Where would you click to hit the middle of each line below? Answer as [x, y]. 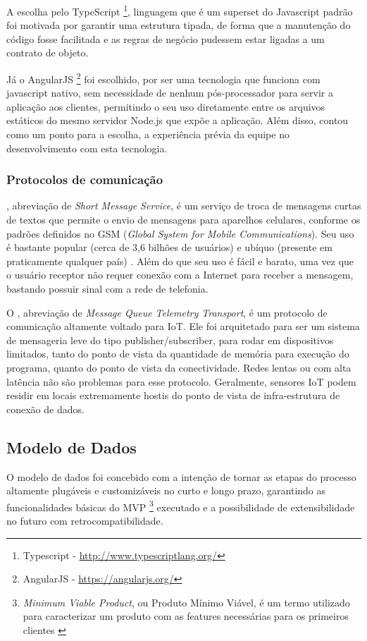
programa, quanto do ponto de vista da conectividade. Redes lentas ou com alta [179, 367]
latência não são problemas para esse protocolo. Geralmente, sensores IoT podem [181, 381]
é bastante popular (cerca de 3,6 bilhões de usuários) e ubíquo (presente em [169, 247]
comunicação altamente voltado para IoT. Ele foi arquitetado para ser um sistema [183, 326]
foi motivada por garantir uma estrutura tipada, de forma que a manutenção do [179, 25]
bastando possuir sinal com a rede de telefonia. [107, 289]
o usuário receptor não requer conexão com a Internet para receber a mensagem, [180, 275]
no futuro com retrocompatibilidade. [85, 521]
